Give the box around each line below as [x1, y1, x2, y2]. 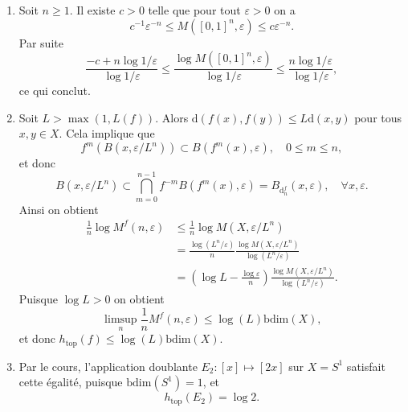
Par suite [18, 34, 63, 51]
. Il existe [69, 2, 116, 18]
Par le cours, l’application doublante [18, 357, 198, 374]
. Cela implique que [59, 125, 155, 142]
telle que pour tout [148, 2, 241, 18]
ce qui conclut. [18, 82, 91, 99]
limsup [104, 314, 137, 326]
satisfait [346, 357, 386, 374]
